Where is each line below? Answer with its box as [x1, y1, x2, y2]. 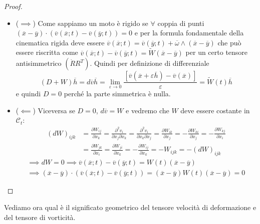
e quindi [16, 88, 41, 99]
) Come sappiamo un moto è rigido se [33, 17, 148, 28]
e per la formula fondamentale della [134, 27, 244, 38]
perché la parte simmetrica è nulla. [64, 88, 171, 99]
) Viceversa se [33, 105, 75, 115]
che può [217, 37, 241, 47]
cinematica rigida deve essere [16, 37, 105, 47]
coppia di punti [157, 17, 204, 28]
